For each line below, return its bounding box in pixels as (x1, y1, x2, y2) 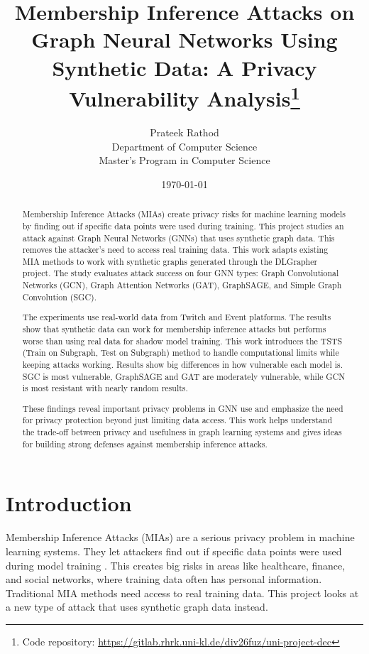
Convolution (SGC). (22, 290, 97, 303)
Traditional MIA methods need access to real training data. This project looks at (6, 585, 359, 600)
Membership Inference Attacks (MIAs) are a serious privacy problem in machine (6, 530, 355, 545)
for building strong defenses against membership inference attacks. (22, 437, 268, 449)
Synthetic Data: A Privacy (52, 53, 317, 82)
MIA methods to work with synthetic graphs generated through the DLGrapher (22, 255, 318, 267)
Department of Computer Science (111, 138, 258, 153)
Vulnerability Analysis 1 (69, 80, 300, 113)
